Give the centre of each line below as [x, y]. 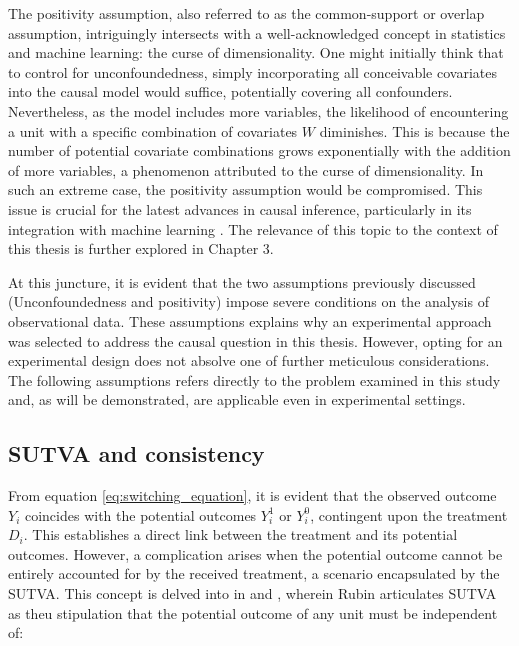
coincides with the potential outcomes [140, 514]
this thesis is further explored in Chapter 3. [141, 248]
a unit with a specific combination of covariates [153, 130]
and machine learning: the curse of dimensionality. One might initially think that [256, 52]
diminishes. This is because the [414, 130]
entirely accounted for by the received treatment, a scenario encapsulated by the [254, 573]
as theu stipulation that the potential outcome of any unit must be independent [253, 612]
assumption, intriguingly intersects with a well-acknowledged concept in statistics [257, 32]
